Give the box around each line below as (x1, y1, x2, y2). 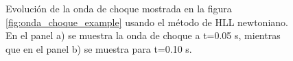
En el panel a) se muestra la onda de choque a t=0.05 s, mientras (5, 28, 281, 42)
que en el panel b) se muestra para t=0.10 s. (5, 41, 192, 56)
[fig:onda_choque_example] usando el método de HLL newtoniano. (5, 14, 288, 29)
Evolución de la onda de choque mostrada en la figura (5, 1, 232, 15)
